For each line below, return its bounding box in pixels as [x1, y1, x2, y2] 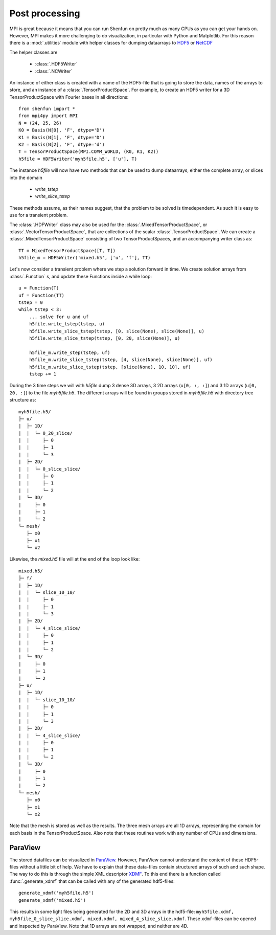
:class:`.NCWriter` [35, 68, 73, 74]
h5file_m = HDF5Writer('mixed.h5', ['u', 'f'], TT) [18, 255, 151, 261]
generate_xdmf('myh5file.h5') [18, 890, 95, 896]
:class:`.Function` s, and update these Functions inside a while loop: [9, 273, 152, 279]
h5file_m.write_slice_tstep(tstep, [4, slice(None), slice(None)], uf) [29, 357, 213, 363]
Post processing [9, 8, 80, 19]
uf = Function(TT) [18, 292, 65, 298]
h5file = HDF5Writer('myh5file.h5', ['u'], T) [18, 156, 137, 162]
